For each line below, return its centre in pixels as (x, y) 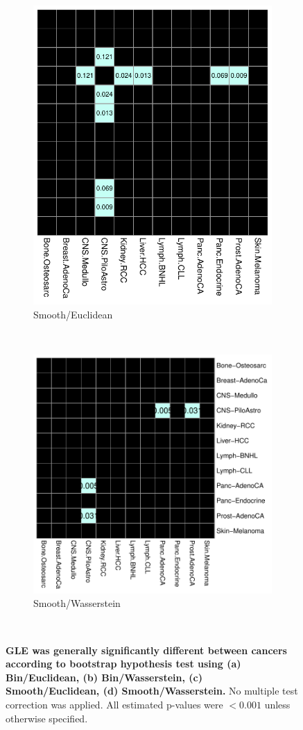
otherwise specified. (47, 718)
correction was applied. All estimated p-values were (114, 704)
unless (277, 704)
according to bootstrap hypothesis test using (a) (123, 664)
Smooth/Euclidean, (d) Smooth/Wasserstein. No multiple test (152, 691)
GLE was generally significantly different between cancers (146, 650)
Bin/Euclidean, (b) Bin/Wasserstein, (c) (104, 677)
